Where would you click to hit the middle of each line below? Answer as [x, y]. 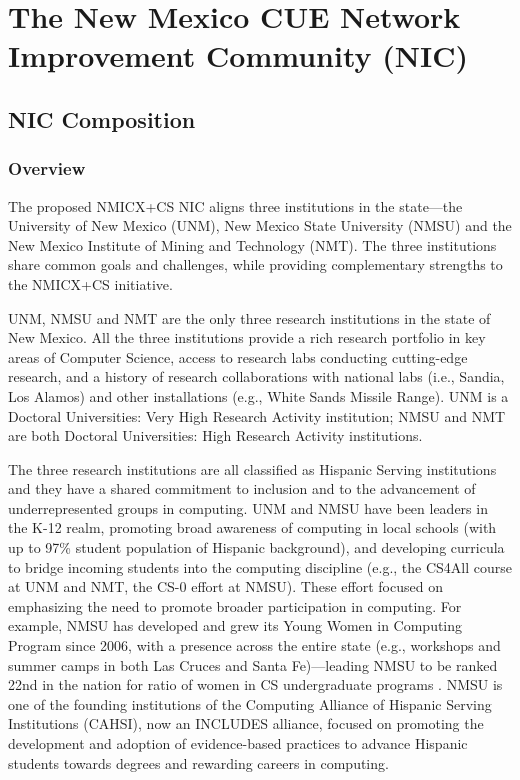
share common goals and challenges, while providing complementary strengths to [255, 264]
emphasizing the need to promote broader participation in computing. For [235, 605]
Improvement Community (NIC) [238, 55]
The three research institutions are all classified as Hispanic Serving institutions [252, 468]
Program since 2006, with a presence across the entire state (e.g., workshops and [254, 645]
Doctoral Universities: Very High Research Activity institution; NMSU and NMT [257, 415]
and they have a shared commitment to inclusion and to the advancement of [242, 488]
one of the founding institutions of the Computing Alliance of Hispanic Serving [250, 703]
